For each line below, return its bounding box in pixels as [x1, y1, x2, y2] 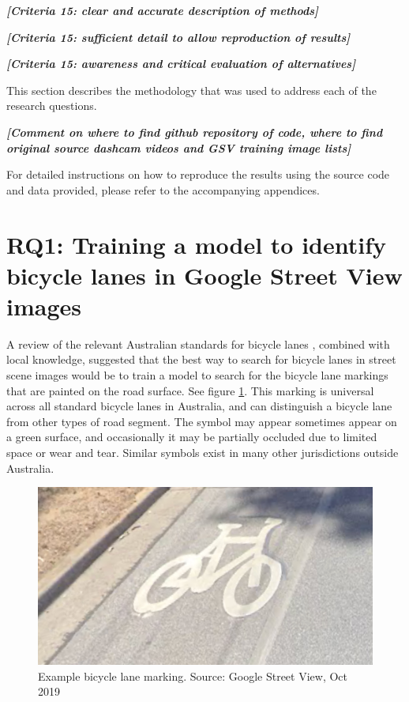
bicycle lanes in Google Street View [6, 259, 403, 291]
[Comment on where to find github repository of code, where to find [6, 123, 383, 140]
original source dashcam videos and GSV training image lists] [6, 139, 351, 156]
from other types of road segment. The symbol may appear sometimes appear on [6, 413, 397, 429]
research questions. [6, 97, 97, 114]
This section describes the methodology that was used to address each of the [6, 81, 377, 98]
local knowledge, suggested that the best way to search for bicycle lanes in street [6, 351, 396, 368]
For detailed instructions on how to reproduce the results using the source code [6, 166, 390, 183]
